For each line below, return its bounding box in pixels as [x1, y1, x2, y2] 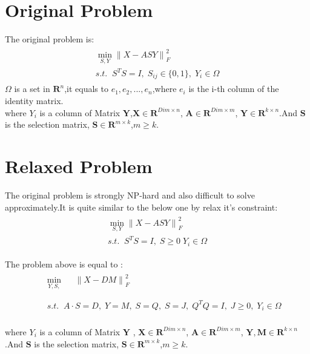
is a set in [14, 82, 50, 95]
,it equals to [64, 82, 108, 95]
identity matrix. [5, 94, 64, 107]
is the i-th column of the [188, 82, 279, 95]
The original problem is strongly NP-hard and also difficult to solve [5, 188, 255, 201]
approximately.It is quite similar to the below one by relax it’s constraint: [5, 200, 278, 213]
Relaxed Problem [5, 154, 153, 179]
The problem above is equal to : [5, 257, 123, 270]
